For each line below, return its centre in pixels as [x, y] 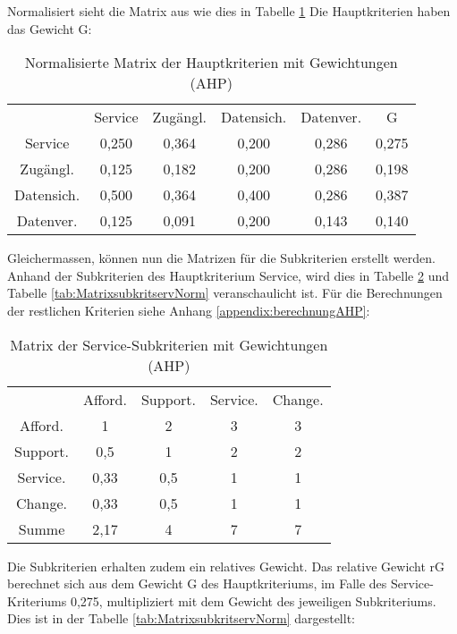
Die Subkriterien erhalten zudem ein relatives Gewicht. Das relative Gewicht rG [226, 566]
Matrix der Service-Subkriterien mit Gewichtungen [169, 344]
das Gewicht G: [50, 28]
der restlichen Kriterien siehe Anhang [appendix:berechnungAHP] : [189, 310]
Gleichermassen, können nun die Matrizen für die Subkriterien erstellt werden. [221, 258]
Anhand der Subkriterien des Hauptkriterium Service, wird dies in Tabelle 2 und [228, 275]
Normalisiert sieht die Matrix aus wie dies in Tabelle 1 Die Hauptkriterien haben [229, 11]
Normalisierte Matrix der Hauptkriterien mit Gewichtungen [211, 63]
